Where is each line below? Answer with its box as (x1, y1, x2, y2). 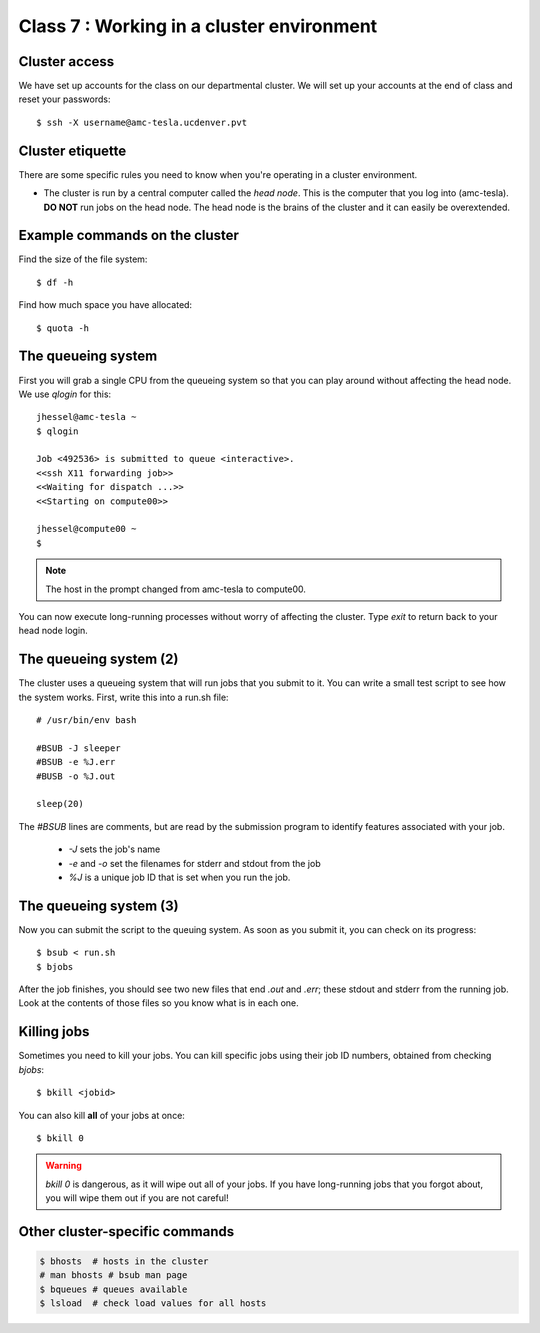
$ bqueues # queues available (39, 1283, 188, 1295)
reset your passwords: (18, 93, 111, 105)
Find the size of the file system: (18, 253, 148, 265)
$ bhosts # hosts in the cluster (39, 1256, 209, 1267)
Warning (45, 1160, 82, 1172)
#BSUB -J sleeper (36, 742, 121, 754)
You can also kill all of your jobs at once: (18, 1109, 185, 1121)
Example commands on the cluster (18, 227, 240, 244)
